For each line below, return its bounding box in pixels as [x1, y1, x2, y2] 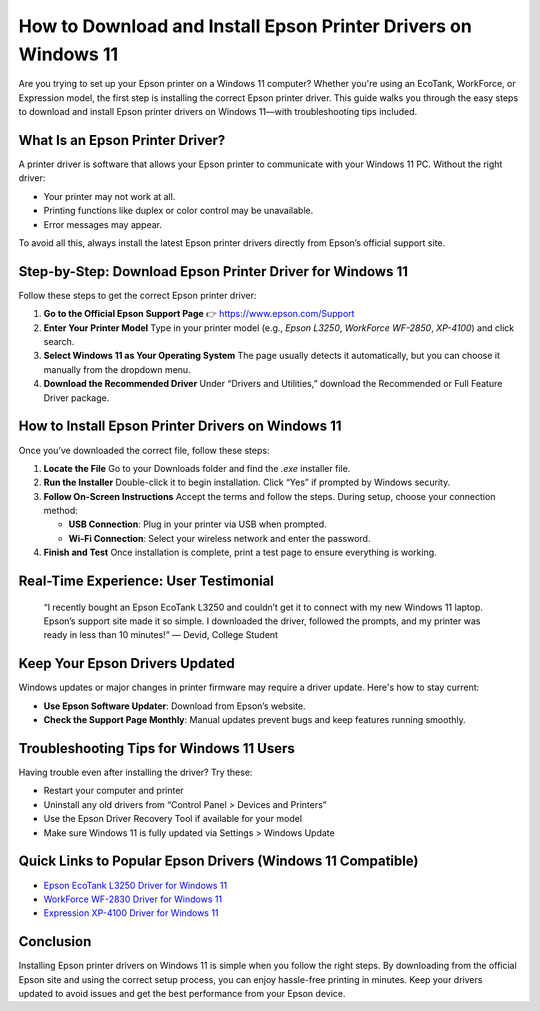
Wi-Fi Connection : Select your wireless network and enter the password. [68, 532, 371, 544]
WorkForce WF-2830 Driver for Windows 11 [43, 893, 223, 905]
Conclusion [18, 933, 92, 950]
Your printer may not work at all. [43, 190, 176, 202]
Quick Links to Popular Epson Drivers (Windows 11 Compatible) [18, 853, 419, 870]
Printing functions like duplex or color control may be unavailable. [43, 205, 314, 217]
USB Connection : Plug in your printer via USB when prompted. [68, 518, 327, 530]
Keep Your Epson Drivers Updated [18, 655, 235, 672]
